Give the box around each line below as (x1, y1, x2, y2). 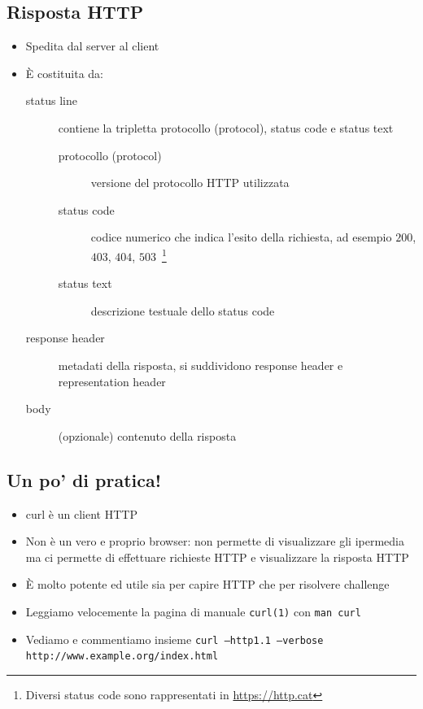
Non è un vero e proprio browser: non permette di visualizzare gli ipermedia (25, 533, 404, 550)
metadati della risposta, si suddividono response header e (58, 356, 343, 373)
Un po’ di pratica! (7, 467, 162, 492)
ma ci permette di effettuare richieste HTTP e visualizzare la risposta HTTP (25, 548, 409, 565)
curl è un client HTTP (25, 505, 137, 522)
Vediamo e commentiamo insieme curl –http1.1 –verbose (25, 630, 324, 647)
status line (25, 92, 77, 109)
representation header (58, 372, 166, 389)
